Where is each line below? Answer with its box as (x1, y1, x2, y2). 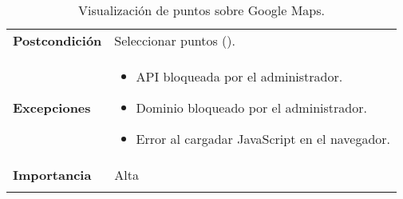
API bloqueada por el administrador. (136, 67, 343, 86)
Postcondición (13, 31, 102, 50)
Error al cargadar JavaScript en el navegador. (136, 129, 391, 148)
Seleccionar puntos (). (114, 31, 236, 50)
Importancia (13, 165, 92, 184)
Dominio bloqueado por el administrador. (136, 98, 367, 117)
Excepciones (13, 98, 91, 117)
